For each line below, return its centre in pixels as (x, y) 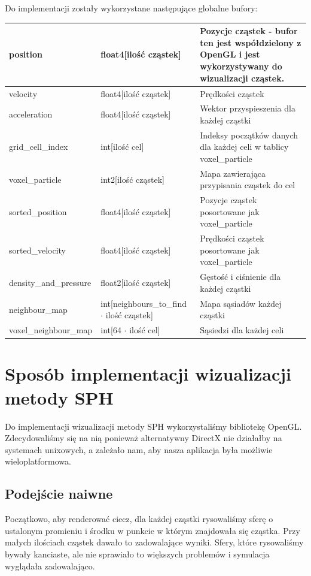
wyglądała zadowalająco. (50, 566)
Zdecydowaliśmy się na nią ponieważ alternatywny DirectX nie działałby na (144, 438)
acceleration (31, 114)
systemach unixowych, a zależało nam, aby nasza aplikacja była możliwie (139, 449)
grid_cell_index (39, 147)
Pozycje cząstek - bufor (249, 31)
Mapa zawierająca (233, 173)
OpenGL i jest (230, 54)
